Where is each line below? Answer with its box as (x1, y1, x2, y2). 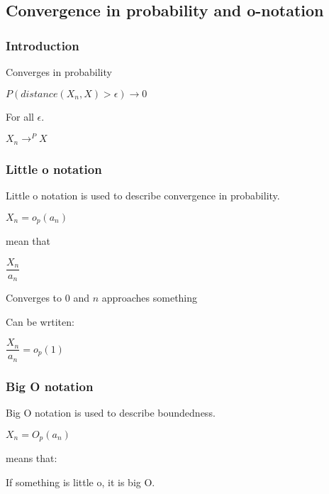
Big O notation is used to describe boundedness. (6, 405, 216, 420)
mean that (6, 233, 50, 248)
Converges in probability (6, 65, 112, 79)
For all (6, 109, 34, 123)
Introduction (6, 36, 79, 54)
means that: (6, 451, 57, 466)
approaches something (101, 290, 198, 305)
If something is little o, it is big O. (6, 474, 155, 489)
